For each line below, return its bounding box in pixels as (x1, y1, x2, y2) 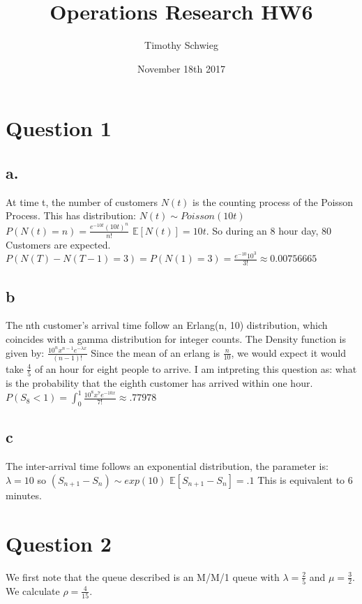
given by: (6, 345, 45, 360)
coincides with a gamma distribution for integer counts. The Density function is (6, 331, 346, 346)
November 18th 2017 (137, 61, 226, 75)
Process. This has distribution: (6, 208, 136, 223)
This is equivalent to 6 (257, 472, 353, 487)
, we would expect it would (231, 345, 346, 360)
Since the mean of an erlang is (91, 345, 220, 360)
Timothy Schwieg (144, 38, 218, 52)
